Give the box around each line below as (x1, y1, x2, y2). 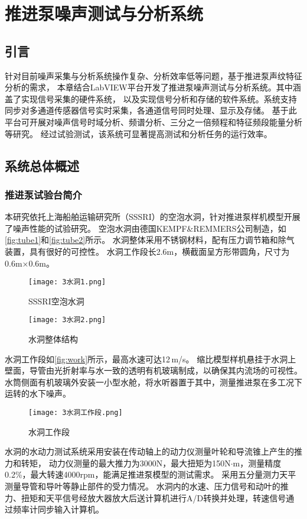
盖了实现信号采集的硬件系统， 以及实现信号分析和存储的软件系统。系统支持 (5, 92, 297, 105)
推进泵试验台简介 (5, 187, 82, 202)
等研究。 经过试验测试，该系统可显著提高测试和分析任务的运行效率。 (5, 127, 272, 140)
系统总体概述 (5, 156, 79, 174)
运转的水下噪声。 (5, 387, 71, 400)
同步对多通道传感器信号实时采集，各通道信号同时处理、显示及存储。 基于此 (5, 104, 297, 116)
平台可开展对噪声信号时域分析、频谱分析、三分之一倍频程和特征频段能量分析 (5, 115, 302, 128)
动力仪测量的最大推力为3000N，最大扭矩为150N (48, 456, 231, 469)
